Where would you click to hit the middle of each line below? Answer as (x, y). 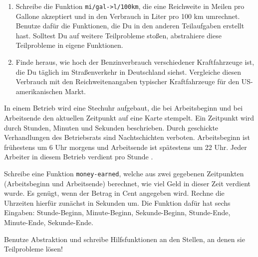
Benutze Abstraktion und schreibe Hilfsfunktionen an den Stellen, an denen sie (125, 239)
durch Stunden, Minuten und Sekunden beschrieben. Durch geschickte (111, 127)
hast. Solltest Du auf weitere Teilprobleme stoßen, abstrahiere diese (119, 35)
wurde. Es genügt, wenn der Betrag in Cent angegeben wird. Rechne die (114, 193)
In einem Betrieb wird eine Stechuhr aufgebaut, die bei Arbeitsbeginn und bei (124, 108)
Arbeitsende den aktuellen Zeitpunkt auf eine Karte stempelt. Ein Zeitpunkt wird (129, 118)
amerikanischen (39, 91)
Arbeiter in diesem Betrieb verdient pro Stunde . (79, 157)
